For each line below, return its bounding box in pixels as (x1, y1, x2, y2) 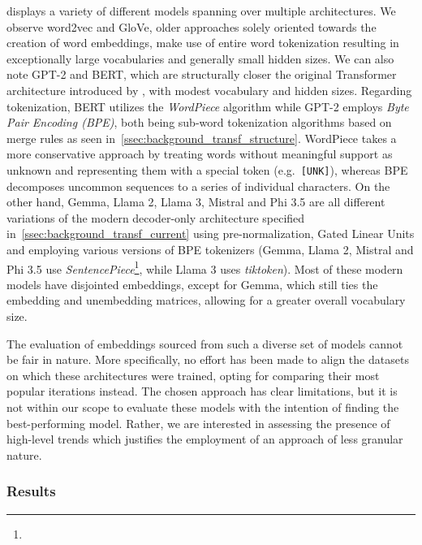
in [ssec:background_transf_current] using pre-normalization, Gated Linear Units (6, 225, 415, 242)
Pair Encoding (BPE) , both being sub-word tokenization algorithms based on (6, 114, 392, 131)
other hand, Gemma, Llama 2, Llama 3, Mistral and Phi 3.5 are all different (6, 193, 385, 210)
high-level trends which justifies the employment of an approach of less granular (6, 430, 403, 448)
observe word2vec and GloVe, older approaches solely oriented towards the (6, 18, 377, 35)
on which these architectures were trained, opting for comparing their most (6, 366, 380, 383)
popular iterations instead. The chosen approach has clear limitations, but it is (6, 383, 398, 400)
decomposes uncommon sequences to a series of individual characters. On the (6, 177, 390, 194)
